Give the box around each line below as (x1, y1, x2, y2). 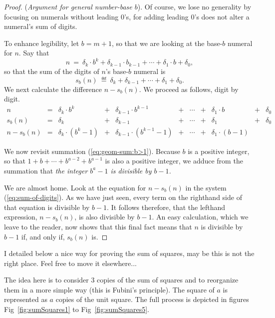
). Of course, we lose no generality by (137, 1, 252, 11)
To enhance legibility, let (4, 37, 79, 48)
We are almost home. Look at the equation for (4, 182, 146, 192)
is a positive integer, (188, 145, 250, 156)
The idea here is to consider (4, 274, 89, 285)
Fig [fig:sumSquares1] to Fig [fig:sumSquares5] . (4, 304, 149, 314)
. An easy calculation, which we (152, 211, 249, 222)
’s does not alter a (194, 11, 250, 21)
